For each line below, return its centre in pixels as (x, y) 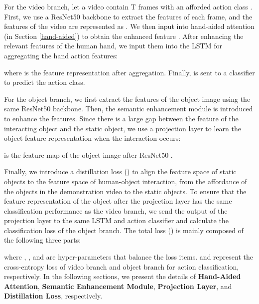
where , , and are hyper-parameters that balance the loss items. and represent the (129, 257)
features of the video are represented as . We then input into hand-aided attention (129, 26)
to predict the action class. (45, 82)
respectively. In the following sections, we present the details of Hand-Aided (123, 276)
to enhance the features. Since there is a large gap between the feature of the (121, 118)
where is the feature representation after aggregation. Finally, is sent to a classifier (129, 72)
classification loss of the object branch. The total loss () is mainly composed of (124, 230)
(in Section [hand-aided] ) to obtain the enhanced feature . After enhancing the (124, 36)
